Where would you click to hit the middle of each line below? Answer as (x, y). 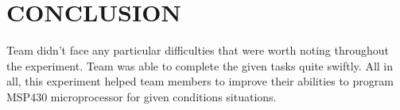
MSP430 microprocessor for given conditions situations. (142, 96)
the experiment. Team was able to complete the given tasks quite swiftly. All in (200, 65)
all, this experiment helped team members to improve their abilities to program (200, 81)
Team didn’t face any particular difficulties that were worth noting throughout (198, 50)
